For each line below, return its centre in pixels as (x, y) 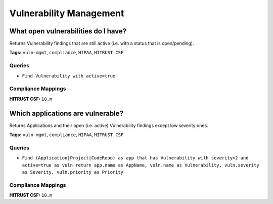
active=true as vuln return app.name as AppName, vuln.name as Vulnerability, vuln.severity (141, 165)
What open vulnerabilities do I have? (68, 31)
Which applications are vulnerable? (66, 113)
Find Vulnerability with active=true (69, 76)
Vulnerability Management (67, 13)
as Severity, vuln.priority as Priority (73, 172)
